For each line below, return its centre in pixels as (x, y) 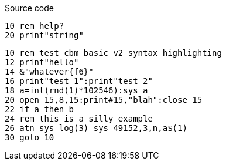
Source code (29, 8)
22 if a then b (40, 109)
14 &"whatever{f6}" (49, 72)
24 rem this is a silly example (79, 119)
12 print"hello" (42, 62)
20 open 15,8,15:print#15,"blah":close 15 (104, 100)
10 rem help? (35, 26)
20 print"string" (44, 35)
